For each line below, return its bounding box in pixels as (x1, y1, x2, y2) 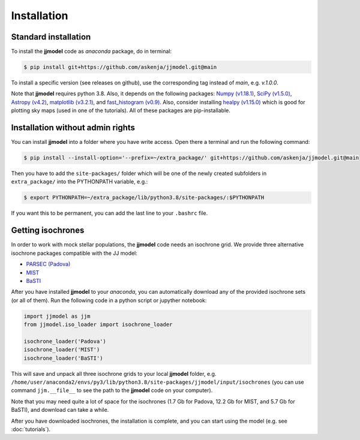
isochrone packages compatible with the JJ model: (11, 249, 138, 257)
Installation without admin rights (11, 123, 135, 133)
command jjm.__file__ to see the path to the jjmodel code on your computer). (11, 387, 213, 394)
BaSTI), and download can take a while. (11, 406, 109, 414)
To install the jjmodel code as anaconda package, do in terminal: (11, 48, 172, 55)
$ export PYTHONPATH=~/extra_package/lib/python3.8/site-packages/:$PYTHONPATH (23, 194, 265, 201)
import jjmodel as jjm (23, 312, 91, 320)
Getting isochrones (11, 225, 85, 236)
